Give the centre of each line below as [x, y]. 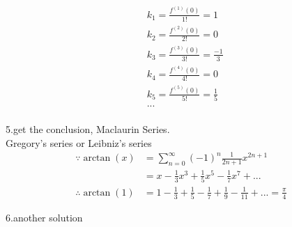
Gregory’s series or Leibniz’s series [79, 142]
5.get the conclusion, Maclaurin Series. [88, 129]
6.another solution [44, 218]
